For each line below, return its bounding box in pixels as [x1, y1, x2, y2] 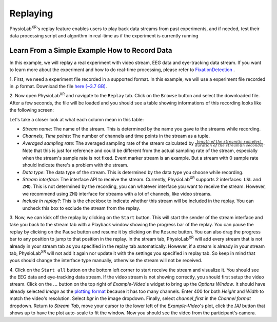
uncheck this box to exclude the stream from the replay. [22, 205, 141, 211]
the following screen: [9, 107, 54, 113]
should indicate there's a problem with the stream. [22, 162, 129, 168]
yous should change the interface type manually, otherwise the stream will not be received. [9, 257, 203, 264]
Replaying [9, 8, 53, 19]
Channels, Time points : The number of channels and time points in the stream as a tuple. [22, 133, 210, 139]
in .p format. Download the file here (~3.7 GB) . [9, 83, 107, 90]
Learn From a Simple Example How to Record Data [9, 46, 172, 55]
